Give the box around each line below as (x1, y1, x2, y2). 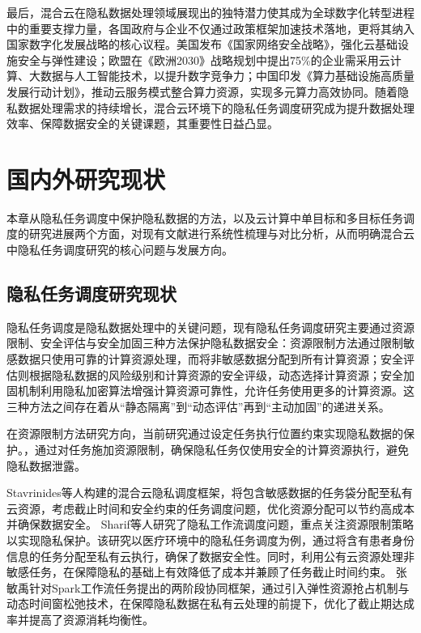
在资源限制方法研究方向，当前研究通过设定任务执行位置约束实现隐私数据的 (6, 425, 403, 442)
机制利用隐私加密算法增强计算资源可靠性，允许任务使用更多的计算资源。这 (17, 382, 415, 399)
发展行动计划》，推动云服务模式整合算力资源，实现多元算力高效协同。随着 (6, 83, 398, 100)
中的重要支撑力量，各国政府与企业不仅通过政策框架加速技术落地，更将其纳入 (6, 19, 415, 36)
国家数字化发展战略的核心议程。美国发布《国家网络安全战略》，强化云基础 (6, 36, 398, 53)
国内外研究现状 (6, 162, 166, 195)
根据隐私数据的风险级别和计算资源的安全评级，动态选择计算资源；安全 (28, 366, 403, 383)
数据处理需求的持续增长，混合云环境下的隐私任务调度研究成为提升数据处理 (17, 99, 415, 116)
